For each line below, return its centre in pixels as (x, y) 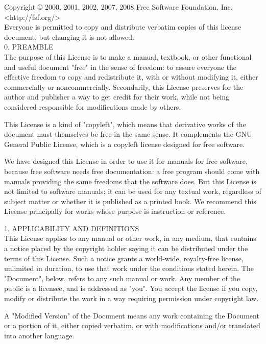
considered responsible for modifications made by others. (93, 106)
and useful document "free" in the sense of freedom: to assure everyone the (120, 67)
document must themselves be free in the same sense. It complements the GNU (128, 134)
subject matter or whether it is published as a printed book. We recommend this (130, 201)
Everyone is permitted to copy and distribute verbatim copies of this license (123, 27)
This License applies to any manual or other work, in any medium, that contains (130, 238)
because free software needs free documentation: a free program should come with (132, 171)
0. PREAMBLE (29, 47)
